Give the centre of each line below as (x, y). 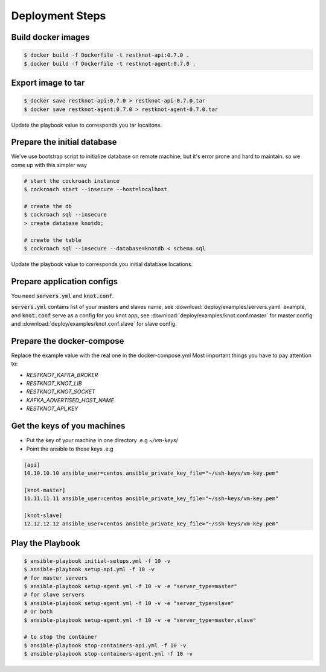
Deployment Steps (59, 16)
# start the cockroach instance (72, 181)
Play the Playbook (46, 543)
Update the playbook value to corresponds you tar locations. (87, 125)
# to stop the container (61, 637)
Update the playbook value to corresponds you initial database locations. (102, 264)
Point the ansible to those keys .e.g (70, 449)
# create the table (53, 240)
